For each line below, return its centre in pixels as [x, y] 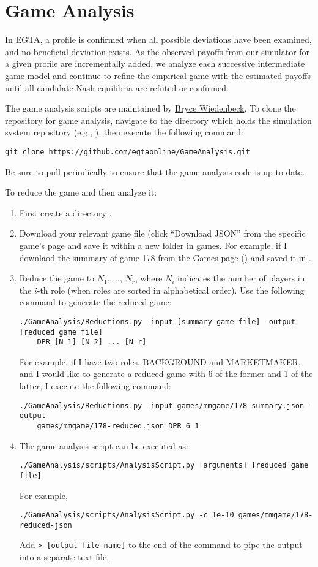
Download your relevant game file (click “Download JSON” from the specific [162, 233]
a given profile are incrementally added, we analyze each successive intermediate [155, 63]
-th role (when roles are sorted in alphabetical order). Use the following [171, 290]
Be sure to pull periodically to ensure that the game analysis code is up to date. [155, 171]
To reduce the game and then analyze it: [81, 192]
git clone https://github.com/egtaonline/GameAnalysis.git [128, 152]
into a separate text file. [64, 557]
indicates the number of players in [241, 278]
